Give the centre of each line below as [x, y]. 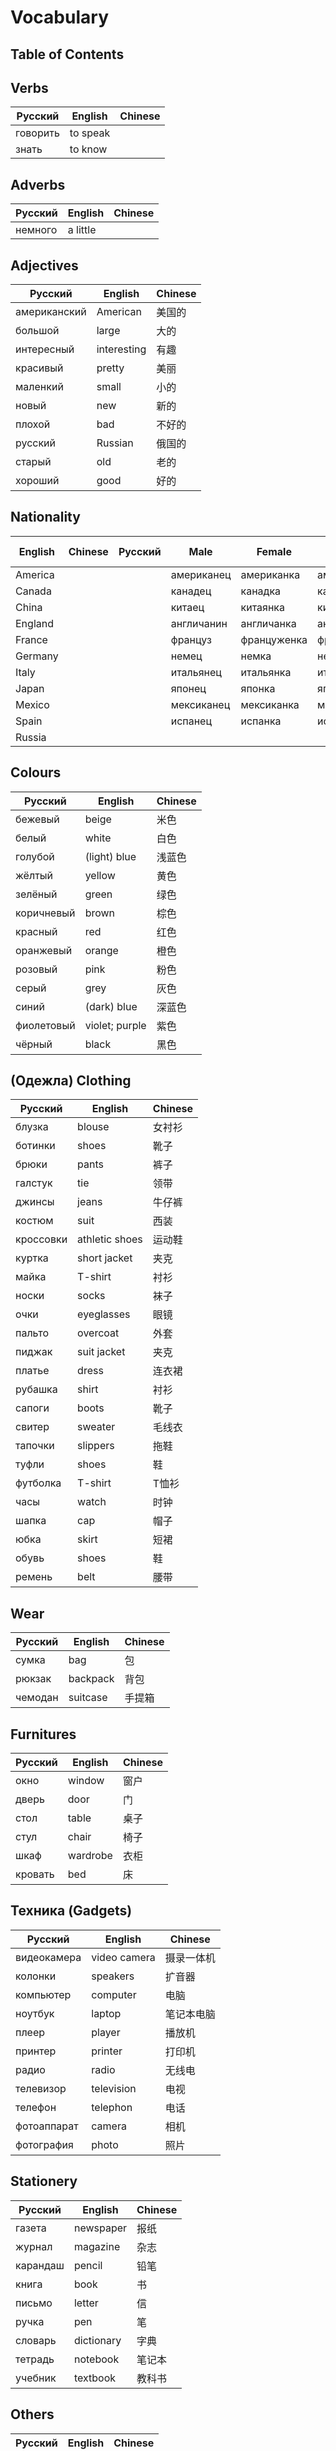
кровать [35, 1874]
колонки [36, 1976]
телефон [36, 2107]
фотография [44, 2144]
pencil [88, 2265]
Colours [36, 772]
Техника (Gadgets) [71, 1911]
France [31, 639]
